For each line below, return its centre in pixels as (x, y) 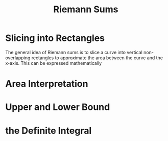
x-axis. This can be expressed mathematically (54, 63)
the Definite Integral (49, 131)
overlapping (18, 58)
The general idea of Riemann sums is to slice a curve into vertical (74, 52)
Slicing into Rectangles (55, 38)
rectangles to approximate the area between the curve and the (97, 58)
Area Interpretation (47, 84)
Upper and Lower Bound (58, 107)
